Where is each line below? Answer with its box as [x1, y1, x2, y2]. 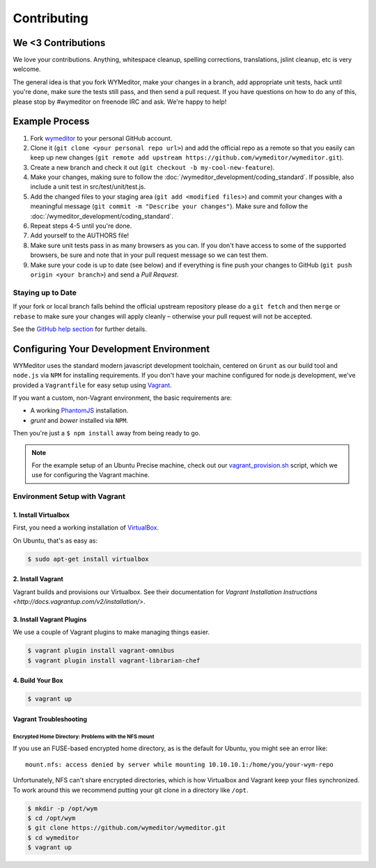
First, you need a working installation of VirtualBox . [13, 523, 159, 532]
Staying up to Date [13, 288, 77, 297]
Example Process [13, 116, 90, 127]
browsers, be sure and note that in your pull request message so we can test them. [30, 251, 268, 259]
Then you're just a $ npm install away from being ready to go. [13, 429, 201, 437]
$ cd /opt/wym [27, 814, 76, 822]
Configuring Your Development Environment [13, 343, 210, 355]
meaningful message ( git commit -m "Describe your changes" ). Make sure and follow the [30, 202, 308, 210]
